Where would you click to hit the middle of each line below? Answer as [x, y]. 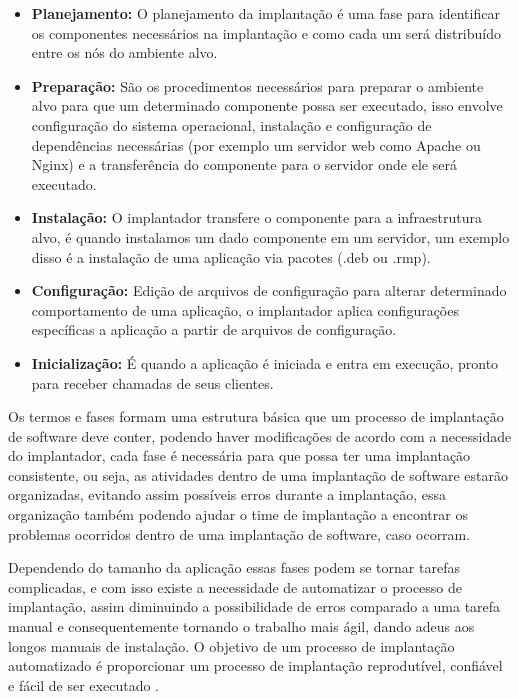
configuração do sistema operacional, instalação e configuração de [231, 124]
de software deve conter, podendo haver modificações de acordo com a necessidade [260, 435]
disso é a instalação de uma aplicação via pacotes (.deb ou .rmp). [231, 256]
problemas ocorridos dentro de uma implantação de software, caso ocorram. [239, 533]
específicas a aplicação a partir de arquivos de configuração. [214, 329]
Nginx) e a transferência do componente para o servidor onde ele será [244, 164]
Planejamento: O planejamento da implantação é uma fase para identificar [265, 13]
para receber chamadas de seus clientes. [152, 382]
